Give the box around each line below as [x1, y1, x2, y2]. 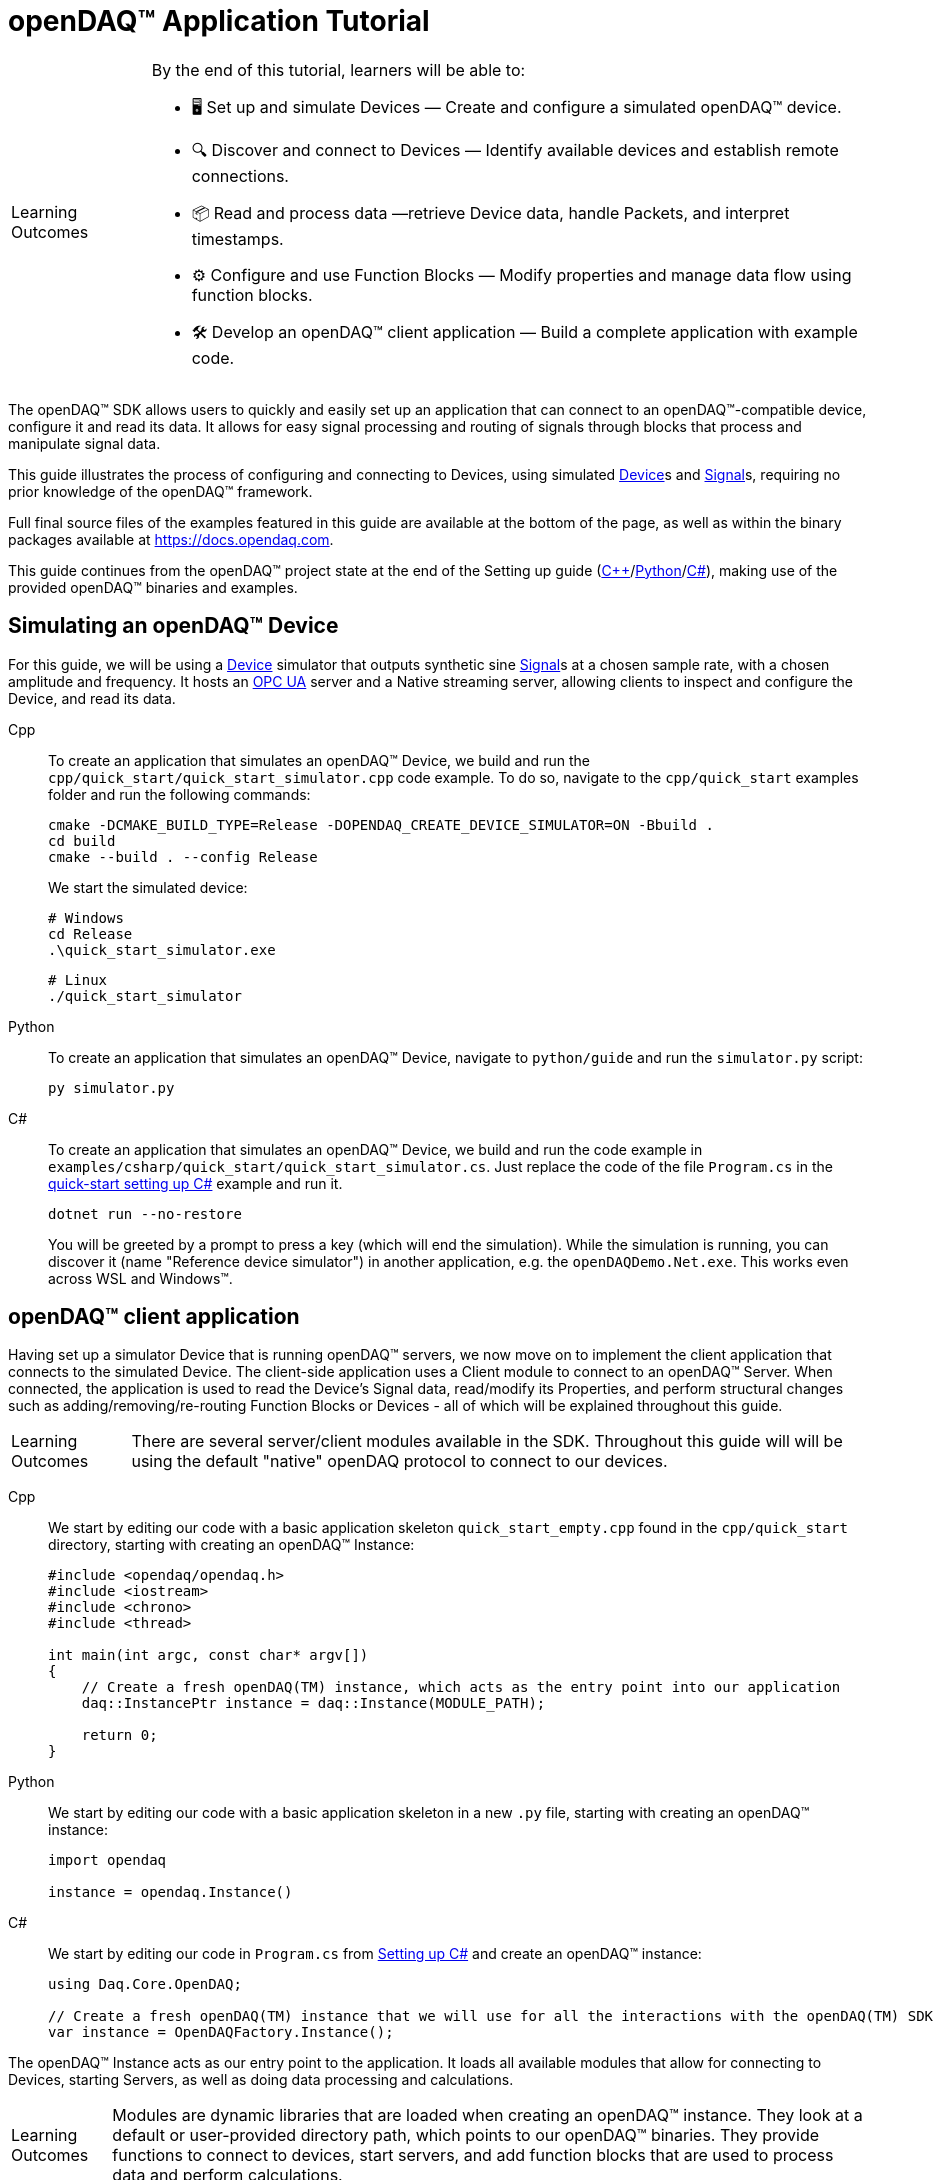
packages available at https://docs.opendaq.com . [8, 530, 334, 548]
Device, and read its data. [8, 689, 176, 707]
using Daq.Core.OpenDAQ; [48, 1976, 242, 1993]
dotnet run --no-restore [48, 1205, 242, 1222]
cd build [48, 832, 116, 849]
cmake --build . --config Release [48, 848, 318, 865]
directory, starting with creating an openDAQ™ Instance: [48, 1536, 415, 1554]
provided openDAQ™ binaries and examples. [8, 578, 298, 596]
